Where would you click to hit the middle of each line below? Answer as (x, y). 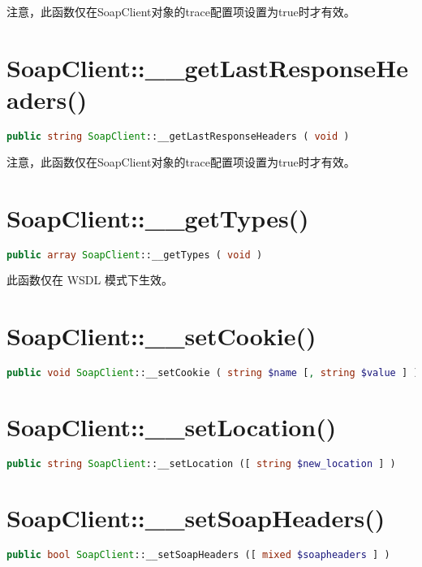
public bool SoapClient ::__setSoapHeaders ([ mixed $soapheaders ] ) (198, 555)
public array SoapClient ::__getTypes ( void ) (135, 255)
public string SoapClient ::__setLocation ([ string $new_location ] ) (201, 464)
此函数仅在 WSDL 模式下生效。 (90, 280)
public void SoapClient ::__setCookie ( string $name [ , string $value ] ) (213, 373)
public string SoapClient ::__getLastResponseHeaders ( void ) (178, 136)
